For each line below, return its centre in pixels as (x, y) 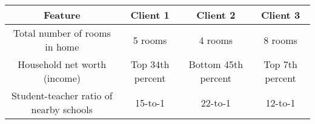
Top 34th (150, 64)
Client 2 (216, 15)
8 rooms (280, 40)
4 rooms (216, 40)
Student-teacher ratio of (62, 95)
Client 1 (150, 15)
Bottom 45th (216, 64)
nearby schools (62, 109)
